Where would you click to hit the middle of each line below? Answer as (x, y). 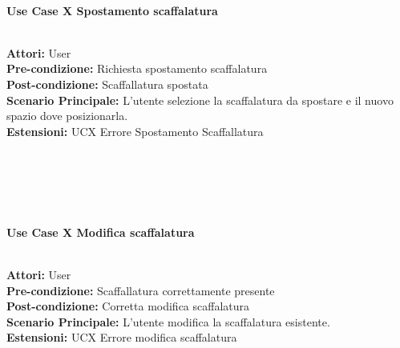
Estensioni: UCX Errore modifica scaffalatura (122, 337)
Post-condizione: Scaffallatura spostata (107, 84)
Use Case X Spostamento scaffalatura (112, 10)
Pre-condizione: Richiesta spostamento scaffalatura (137, 68)
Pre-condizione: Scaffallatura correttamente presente (141, 290)
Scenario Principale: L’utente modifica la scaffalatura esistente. (168, 321)
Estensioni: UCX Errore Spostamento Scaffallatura (135, 131)
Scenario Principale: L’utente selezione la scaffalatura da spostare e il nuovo (200, 100)
